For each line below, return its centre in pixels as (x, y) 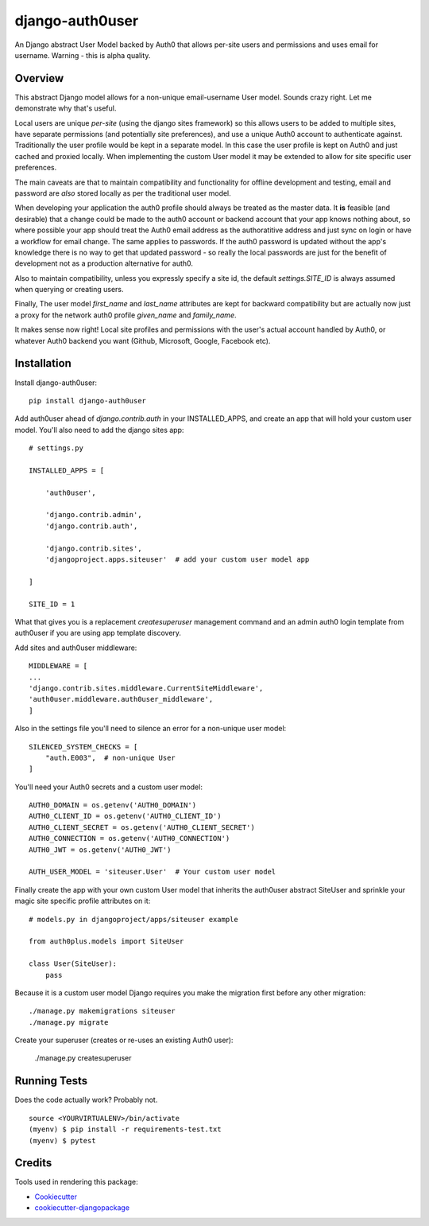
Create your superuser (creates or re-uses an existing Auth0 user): (124, 1040)
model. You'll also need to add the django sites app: (99, 430)
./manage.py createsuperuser (83, 1058)
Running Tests (51, 1081)
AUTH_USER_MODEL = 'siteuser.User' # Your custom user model (153, 872)
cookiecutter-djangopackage (82, 1208)
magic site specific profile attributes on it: (83, 901)
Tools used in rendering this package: (76, 1182)
